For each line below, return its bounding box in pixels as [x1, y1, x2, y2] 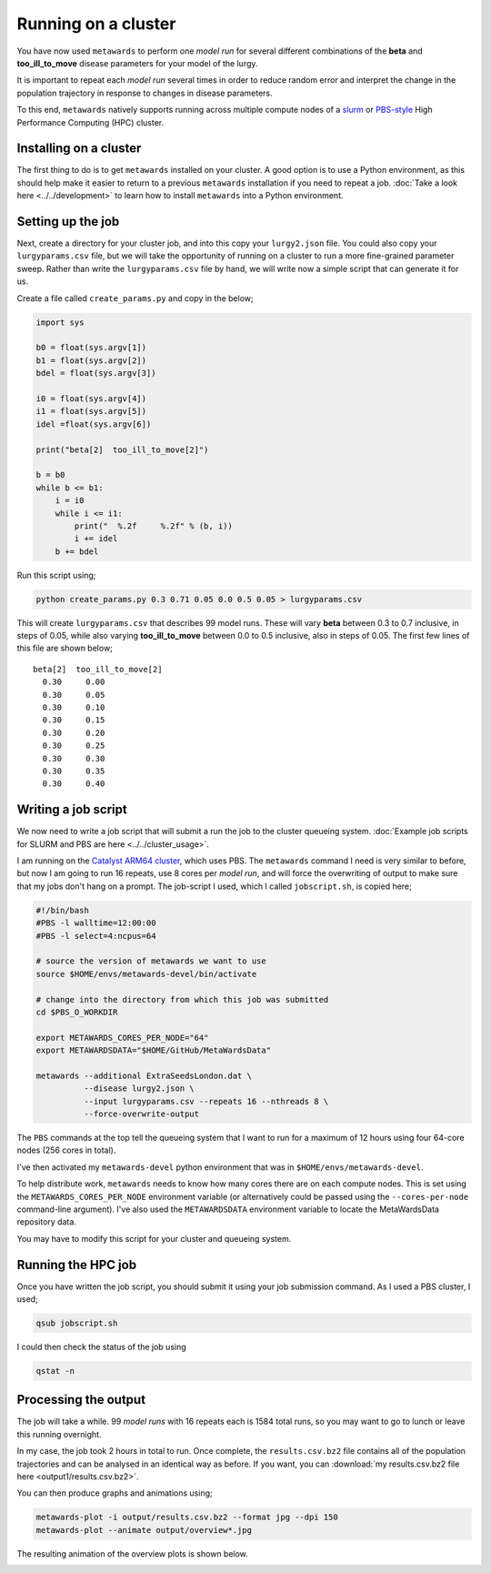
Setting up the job [16, 214, 120, 229]
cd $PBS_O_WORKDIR [35, 1006, 118, 1017]
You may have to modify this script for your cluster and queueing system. [16, 1233, 292, 1244]
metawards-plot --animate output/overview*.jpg [35, 1525, 252, 1535]
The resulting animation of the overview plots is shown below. [16, 1548, 249, 1559]
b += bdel [55, 546, 99, 557]
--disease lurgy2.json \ [83, 1084, 195, 1094]
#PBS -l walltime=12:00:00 [35, 918, 156, 928]
